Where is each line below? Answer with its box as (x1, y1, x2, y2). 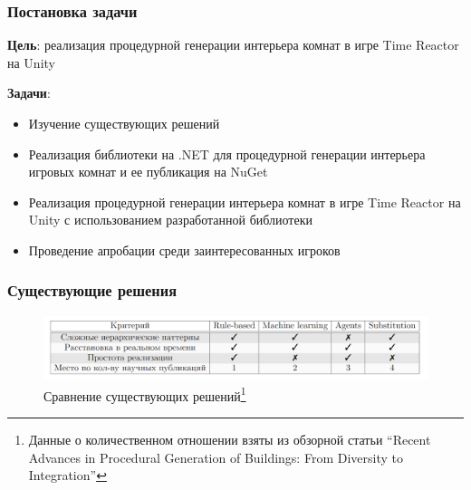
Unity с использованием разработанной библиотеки (28, 210, 312, 229)
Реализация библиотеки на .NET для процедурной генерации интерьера (28, 144, 426, 163)
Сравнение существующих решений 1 (43, 383, 246, 405)
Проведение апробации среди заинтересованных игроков (28, 240, 341, 259)
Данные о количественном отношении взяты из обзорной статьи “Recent (28, 430, 431, 449)
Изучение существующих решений (28, 114, 220, 132)
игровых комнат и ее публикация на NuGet (28, 162, 268, 181)
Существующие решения (7, 279, 178, 302)
